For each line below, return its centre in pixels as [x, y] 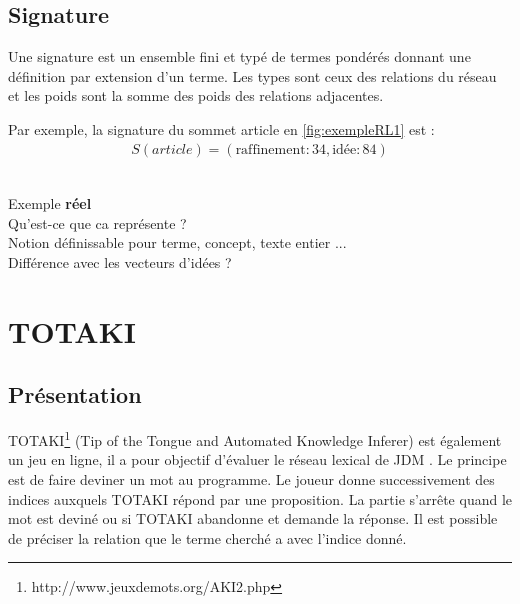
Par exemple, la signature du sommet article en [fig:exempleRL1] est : [221, 128]
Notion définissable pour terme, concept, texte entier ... [177, 242]
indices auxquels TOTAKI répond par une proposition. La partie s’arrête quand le [260, 498]
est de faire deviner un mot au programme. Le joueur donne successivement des [251, 479]
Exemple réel [50, 203]
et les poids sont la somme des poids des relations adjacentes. [196, 95]
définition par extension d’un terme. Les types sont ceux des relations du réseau [252, 75]
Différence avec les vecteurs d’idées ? [120, 261]
